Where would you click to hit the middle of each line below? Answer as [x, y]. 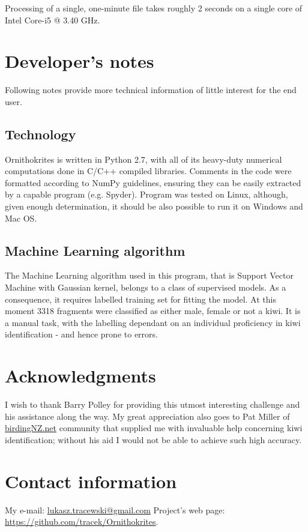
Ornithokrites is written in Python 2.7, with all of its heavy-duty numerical [143, 159]
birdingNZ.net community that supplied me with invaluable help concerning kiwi [154, 428]
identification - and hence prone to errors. [81, 334]
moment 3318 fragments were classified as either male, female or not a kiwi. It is [153, 311]
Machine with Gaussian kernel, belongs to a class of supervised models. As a [146, 287]
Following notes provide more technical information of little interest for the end [151, 90]
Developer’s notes [80, 61]
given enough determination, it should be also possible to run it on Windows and [154, 206]
